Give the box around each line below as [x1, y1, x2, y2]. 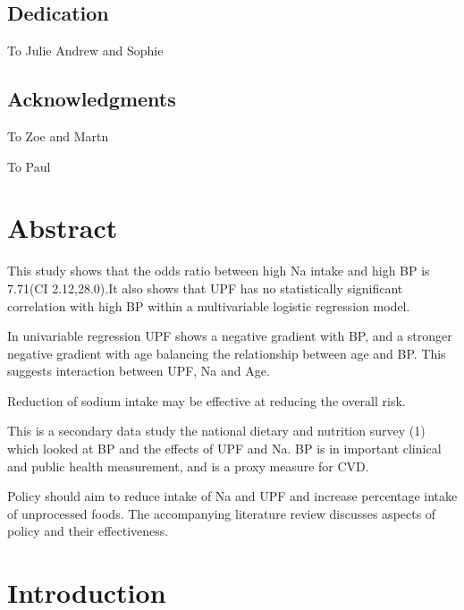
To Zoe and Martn [7, 127, 109, 145]
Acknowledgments [7, 85, 176, 113]
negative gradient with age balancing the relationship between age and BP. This [7, 343, 446, 362]
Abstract [7, 209, 118, 246]
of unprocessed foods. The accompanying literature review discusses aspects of [7, 504, 436, 522]
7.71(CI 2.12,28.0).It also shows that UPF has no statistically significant [7, 278, 403, 297]
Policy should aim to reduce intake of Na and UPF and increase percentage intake [7, 487, 458, 505]
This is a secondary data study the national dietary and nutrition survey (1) [7, 421, 426, 440]
